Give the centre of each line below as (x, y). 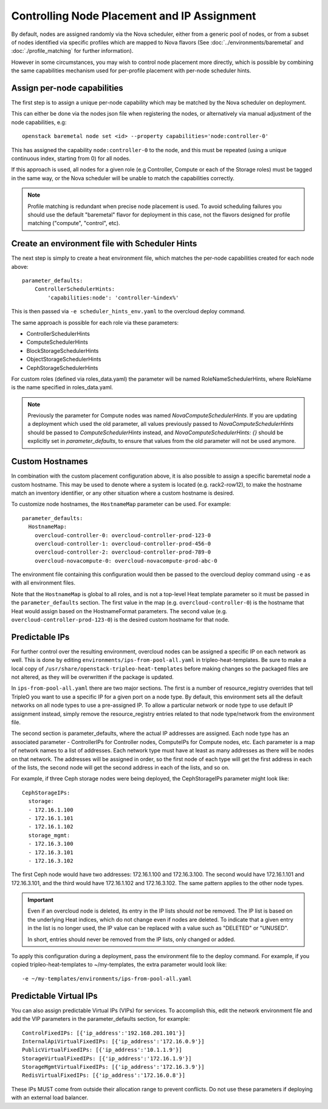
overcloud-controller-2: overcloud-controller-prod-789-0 (123, 552)
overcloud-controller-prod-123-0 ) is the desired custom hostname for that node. (121, 620)
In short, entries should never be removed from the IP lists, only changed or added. (132, 939)
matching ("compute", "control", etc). (74, 223)
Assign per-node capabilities (67, 88)
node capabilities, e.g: (39, 122)
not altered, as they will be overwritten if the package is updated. (93, 677)
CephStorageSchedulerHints (62, 367)
